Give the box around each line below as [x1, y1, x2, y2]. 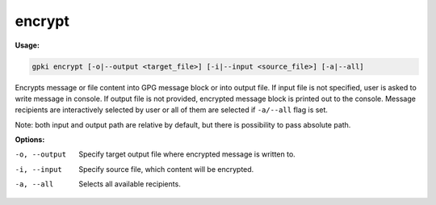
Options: [15, 135, 45, 144]
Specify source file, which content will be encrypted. [78, 164, 254, 174]
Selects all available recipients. [78, 179, 181, 189]
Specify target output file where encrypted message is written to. [78, 149, 296, 159]
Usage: [15, 40, 40, 50]
